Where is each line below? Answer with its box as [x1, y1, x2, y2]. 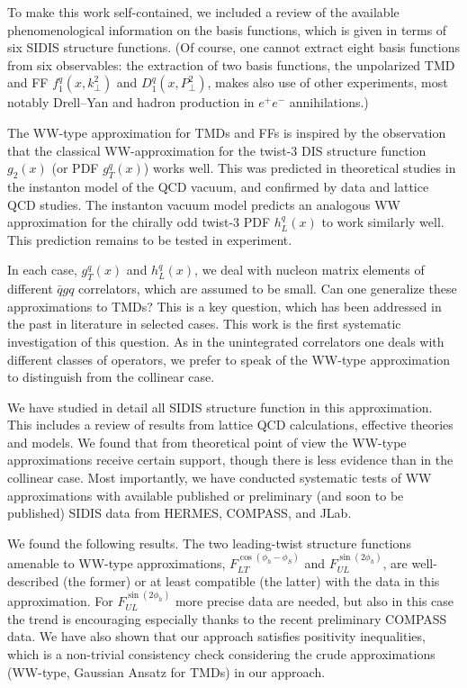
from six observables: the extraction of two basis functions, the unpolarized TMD [7, 55, 455, 74]
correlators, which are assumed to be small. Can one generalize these [78, 279, 457, 298]
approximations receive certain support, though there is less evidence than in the [7, 450, 454, 469]
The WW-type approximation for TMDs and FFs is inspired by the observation [7, 122, 446, 141]
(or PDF [51, 158, 99, 177]
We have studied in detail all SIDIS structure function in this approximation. [7, 397, 433, 416]
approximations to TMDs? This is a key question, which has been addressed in [7, 296, 442, 315]
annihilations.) [289, 93, 369, 112]
